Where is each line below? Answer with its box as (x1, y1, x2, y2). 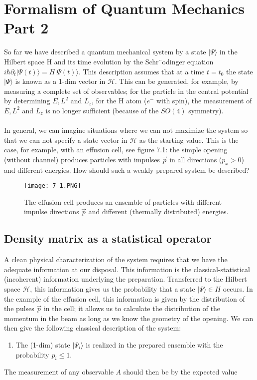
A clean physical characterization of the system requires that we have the (4, 254, 228, 265)
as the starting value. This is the (139, 134, 239, 145)
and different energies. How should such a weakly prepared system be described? (4, 164, 250, 175)
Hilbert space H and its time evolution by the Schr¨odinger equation (4, 56, 214, 66)
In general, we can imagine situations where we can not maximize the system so (4, 125, 248, 135)
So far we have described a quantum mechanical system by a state (4, 46, 206, 57)
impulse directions (24, 206, 79, 217)
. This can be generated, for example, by (115, 76, 239, 86)
